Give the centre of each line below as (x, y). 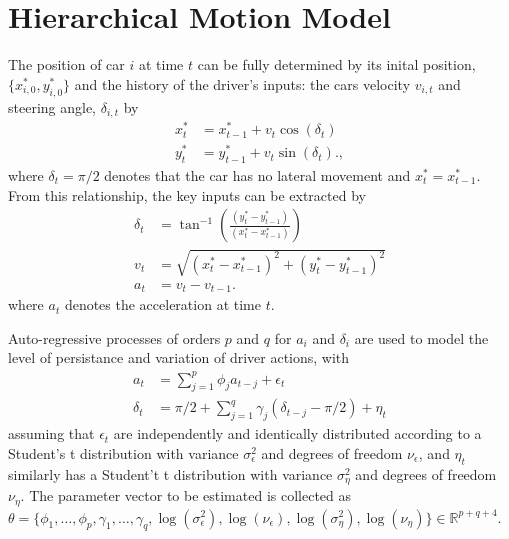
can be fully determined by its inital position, (336, 64)
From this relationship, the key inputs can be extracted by (187, 194)
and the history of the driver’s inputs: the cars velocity (242, 83)
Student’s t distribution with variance (123, 452)
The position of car (66, 64)
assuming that (51, 433)
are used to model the (421, 337)
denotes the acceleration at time (162, 304)
